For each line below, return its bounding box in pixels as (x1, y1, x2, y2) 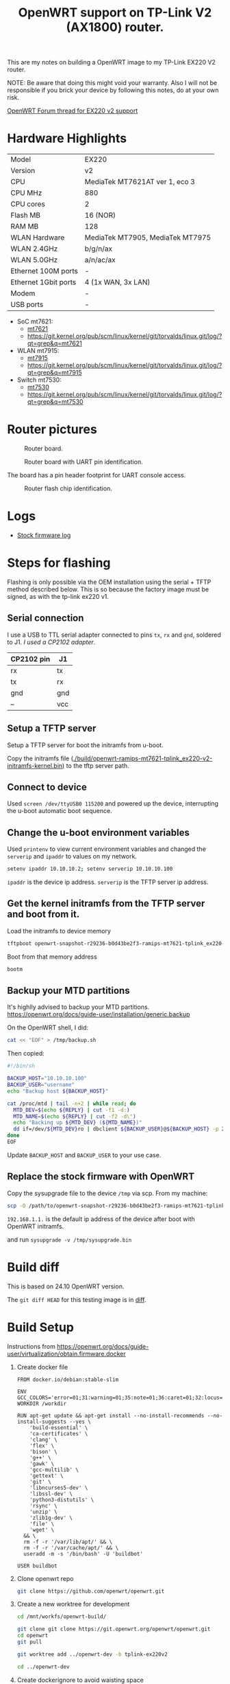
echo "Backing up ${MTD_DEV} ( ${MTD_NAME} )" (13, 1119, 142, 1126)
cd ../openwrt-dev (16, 1663, 70, 1670)
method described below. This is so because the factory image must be (7, 585, 209, 593)
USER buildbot (16, 1562, 57, 1569)
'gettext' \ (29, 1472, 64, 1479)
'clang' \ (29, 1436, 57, 1443)
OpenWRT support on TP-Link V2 (18, 5, 212, 21)
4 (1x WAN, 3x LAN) (84, 277, 151, 287)
